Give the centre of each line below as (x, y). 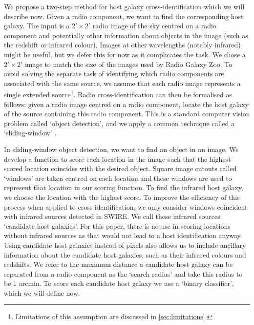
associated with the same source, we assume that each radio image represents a (122, 83)
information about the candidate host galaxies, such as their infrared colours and (125, 254)
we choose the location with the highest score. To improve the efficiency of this (122, 197)
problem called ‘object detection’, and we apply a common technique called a (119, 123)
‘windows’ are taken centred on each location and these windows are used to (118, 178)
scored (13, 168)
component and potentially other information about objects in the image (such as (126, 35)
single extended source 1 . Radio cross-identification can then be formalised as (118, 94)
